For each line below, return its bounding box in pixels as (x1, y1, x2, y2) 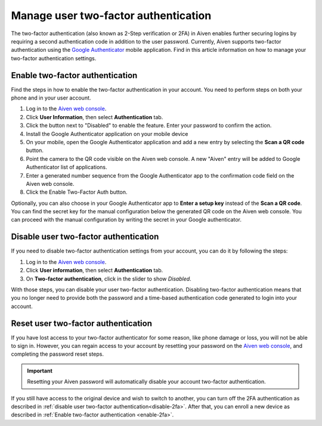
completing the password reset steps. (11, 350, 104, 357)
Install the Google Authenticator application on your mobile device (26, 130, 188, 137)
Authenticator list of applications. (26, 164, 107, 171)
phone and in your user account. (11, 94, 91, 101)
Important (27, 367, 53, 374)
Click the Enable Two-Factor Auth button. (26, 188, 128, 196)
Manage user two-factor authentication (11, 9, 212, 22)
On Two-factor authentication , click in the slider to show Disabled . (26, 275, 192, 282)
